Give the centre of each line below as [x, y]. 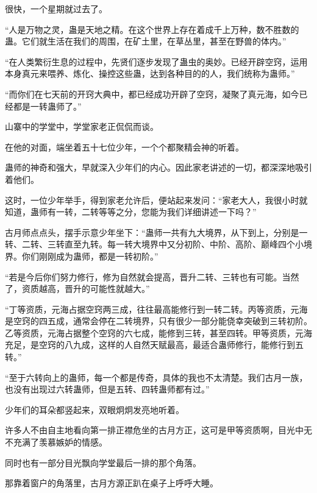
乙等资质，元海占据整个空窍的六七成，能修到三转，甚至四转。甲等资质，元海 [158, 332]
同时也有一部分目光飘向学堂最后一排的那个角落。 [103, 462]
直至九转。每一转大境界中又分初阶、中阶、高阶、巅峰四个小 [184, 244]
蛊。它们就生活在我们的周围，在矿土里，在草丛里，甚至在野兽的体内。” [146, 41]
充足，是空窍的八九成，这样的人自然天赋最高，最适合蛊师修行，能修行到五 [154, 345]
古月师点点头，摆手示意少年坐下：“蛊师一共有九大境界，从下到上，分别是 [152, 232]
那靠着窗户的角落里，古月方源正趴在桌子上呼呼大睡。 [112, 483]
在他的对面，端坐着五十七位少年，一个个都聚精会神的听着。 [124, 147]
